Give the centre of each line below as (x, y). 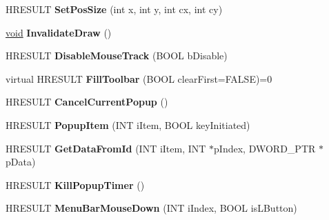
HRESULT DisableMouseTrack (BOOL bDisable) (117, 56)
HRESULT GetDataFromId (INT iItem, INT (106, 148)
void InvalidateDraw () (59, 32)
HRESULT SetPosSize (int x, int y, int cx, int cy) (114, 9)
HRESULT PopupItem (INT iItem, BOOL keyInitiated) (128, 124)
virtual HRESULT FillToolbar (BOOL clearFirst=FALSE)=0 (139, 78)
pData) (21, 162)
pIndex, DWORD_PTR (265, 148)
